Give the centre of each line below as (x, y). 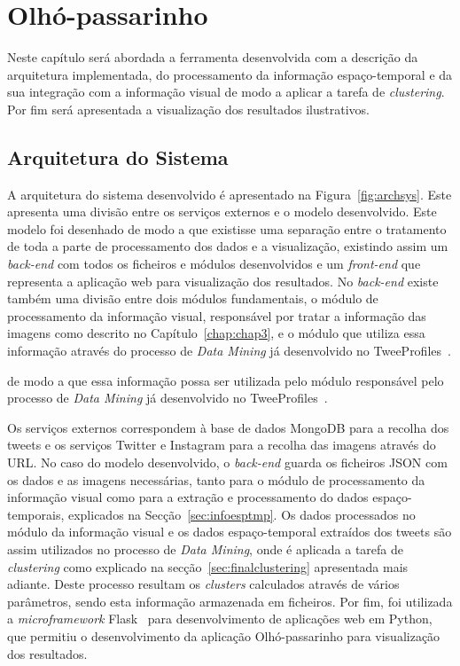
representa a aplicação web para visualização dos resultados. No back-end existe (223, 281)
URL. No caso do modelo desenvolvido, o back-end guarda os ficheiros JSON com (227, 462)
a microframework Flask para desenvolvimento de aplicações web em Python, (220, 619)
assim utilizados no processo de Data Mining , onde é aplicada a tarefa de (205, 548)
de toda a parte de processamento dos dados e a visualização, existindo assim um (228, 246)
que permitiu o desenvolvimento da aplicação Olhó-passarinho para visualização (224, 635)
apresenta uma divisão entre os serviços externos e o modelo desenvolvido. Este (222, 212)
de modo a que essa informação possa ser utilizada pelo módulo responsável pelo (226, 380)
